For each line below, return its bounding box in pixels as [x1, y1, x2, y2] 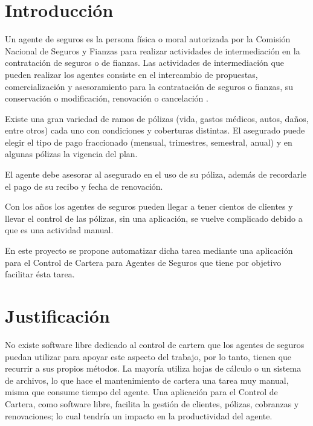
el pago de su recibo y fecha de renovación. [5, 179, 163, 192]
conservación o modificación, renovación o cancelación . [5, 92, 208, 105]
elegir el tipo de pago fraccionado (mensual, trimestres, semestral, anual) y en [5, 135, 292, 148]
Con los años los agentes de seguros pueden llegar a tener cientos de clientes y [5, 200, 293, 213]
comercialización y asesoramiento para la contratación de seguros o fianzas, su [5, 80, 293, 92]
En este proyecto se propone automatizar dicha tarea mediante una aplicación [5, 244, 293, 257]
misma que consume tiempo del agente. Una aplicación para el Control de [5, 386, 278, 398]
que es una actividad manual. [5, 224, 114, 236]
